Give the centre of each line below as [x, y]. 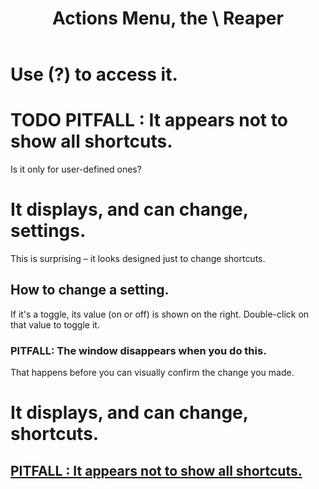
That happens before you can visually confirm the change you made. [152, 373]
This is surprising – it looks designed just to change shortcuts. [138, 259]
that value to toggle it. [55, 324]
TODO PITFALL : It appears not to [149, 120]
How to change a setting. [90, 290]
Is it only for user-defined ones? [76, 169]
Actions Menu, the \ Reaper [168, 18]
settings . [48, 231]
